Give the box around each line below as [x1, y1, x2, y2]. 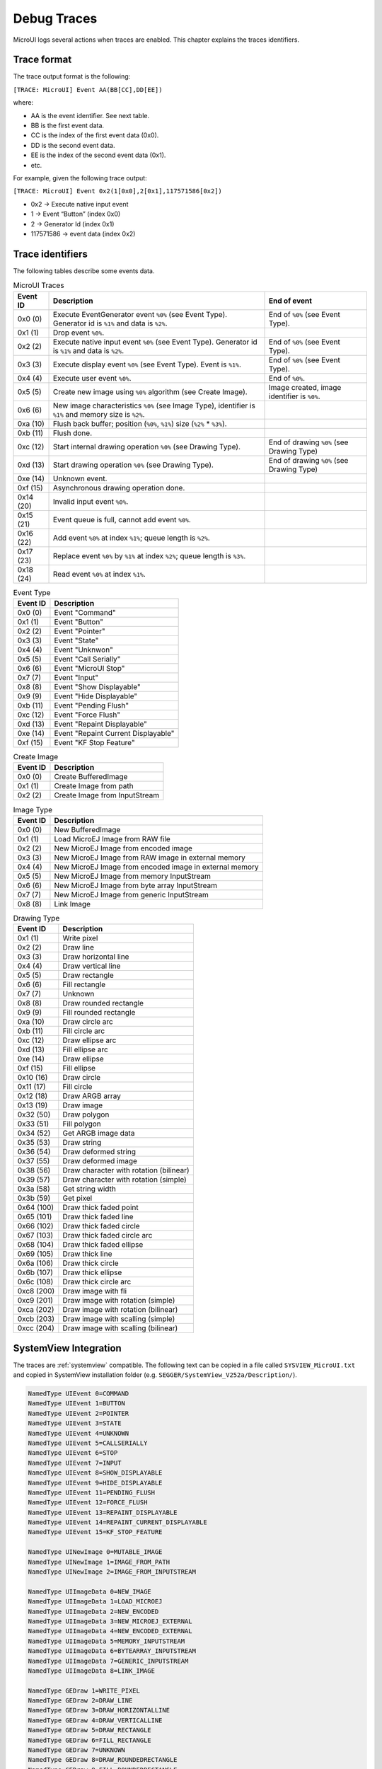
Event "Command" [54, 607, 116, 617]
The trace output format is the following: [13, 72, 131, 81]
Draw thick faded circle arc [62, 1231, 153, 1240]
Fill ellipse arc [62, 1044, 109, 1054]
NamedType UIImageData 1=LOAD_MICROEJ [28, 1598, 163, 1606]
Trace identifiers [13, 248, 88, 260]
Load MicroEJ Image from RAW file [54, 834, 170, 843]
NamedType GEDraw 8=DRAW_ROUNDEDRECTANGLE [28, 1756, 178, 1764]
